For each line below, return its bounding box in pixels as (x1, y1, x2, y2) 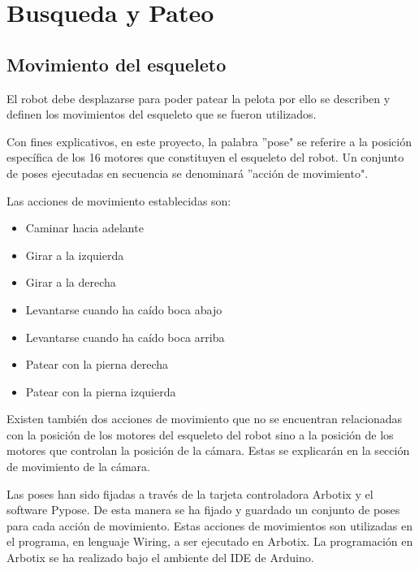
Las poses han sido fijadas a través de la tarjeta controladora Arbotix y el (6, 485, 374, 502)
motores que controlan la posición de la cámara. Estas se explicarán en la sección (6, 442, 410, 459)
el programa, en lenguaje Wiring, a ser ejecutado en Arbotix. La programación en (6, 533, 413, 550)
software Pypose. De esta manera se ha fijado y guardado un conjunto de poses (6, 501, 400, 518)
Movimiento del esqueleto (6, 51, 227, 76)
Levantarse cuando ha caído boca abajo (25, 301, 222, 318)
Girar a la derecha (25, 274, 116, 291)
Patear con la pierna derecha (25, 356, 169, 373)
